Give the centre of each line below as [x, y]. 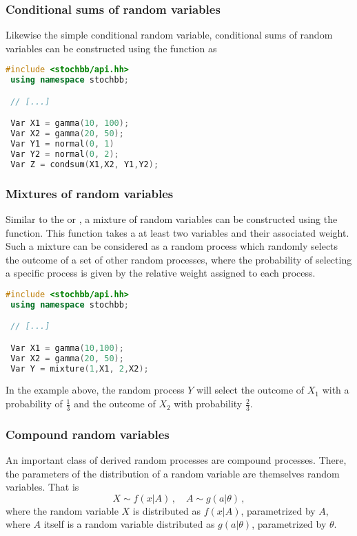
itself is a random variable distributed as [129, 524]
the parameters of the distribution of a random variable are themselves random [173, 473]
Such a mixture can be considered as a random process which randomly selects [172, 246]
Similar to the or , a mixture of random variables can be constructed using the [172, 218]
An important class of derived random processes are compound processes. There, [176, 460]
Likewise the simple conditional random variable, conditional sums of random [169, 35]
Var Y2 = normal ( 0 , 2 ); [65, 154]
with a [336, 390]
